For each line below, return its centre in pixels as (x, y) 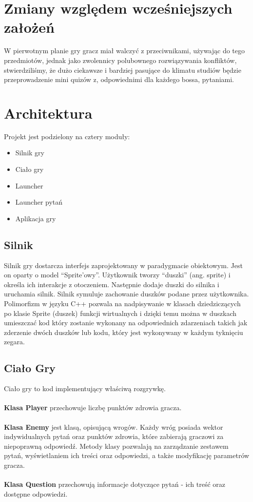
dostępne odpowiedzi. (36, 493)
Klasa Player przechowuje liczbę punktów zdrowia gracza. (93, 408)
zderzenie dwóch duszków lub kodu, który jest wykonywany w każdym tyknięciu (124, 332)
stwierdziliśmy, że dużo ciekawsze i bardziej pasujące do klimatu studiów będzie (123, 70)
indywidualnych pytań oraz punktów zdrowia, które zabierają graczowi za (114, 436)
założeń (29, 27)
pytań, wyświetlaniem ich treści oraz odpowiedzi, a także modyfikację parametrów (127, 455)
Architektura (48, 113)
